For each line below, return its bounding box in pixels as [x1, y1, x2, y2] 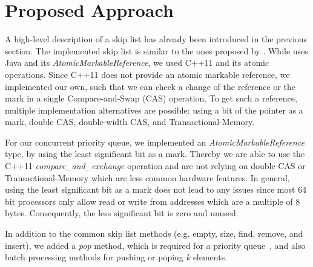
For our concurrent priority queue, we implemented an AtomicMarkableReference [5, 135, 305, 148]
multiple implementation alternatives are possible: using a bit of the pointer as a [5, 103, 303, 116]
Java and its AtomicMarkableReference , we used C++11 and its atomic [5, 56, 269, 69]
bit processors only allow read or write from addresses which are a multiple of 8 [5, 195, 300, 207]
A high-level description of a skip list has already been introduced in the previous [5, 33, 308, 45]
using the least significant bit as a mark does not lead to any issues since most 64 [5, 183, 307, 196]
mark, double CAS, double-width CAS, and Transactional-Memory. [5, 115, 255, 128]
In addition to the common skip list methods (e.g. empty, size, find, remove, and [5, 227, 303, 240]
